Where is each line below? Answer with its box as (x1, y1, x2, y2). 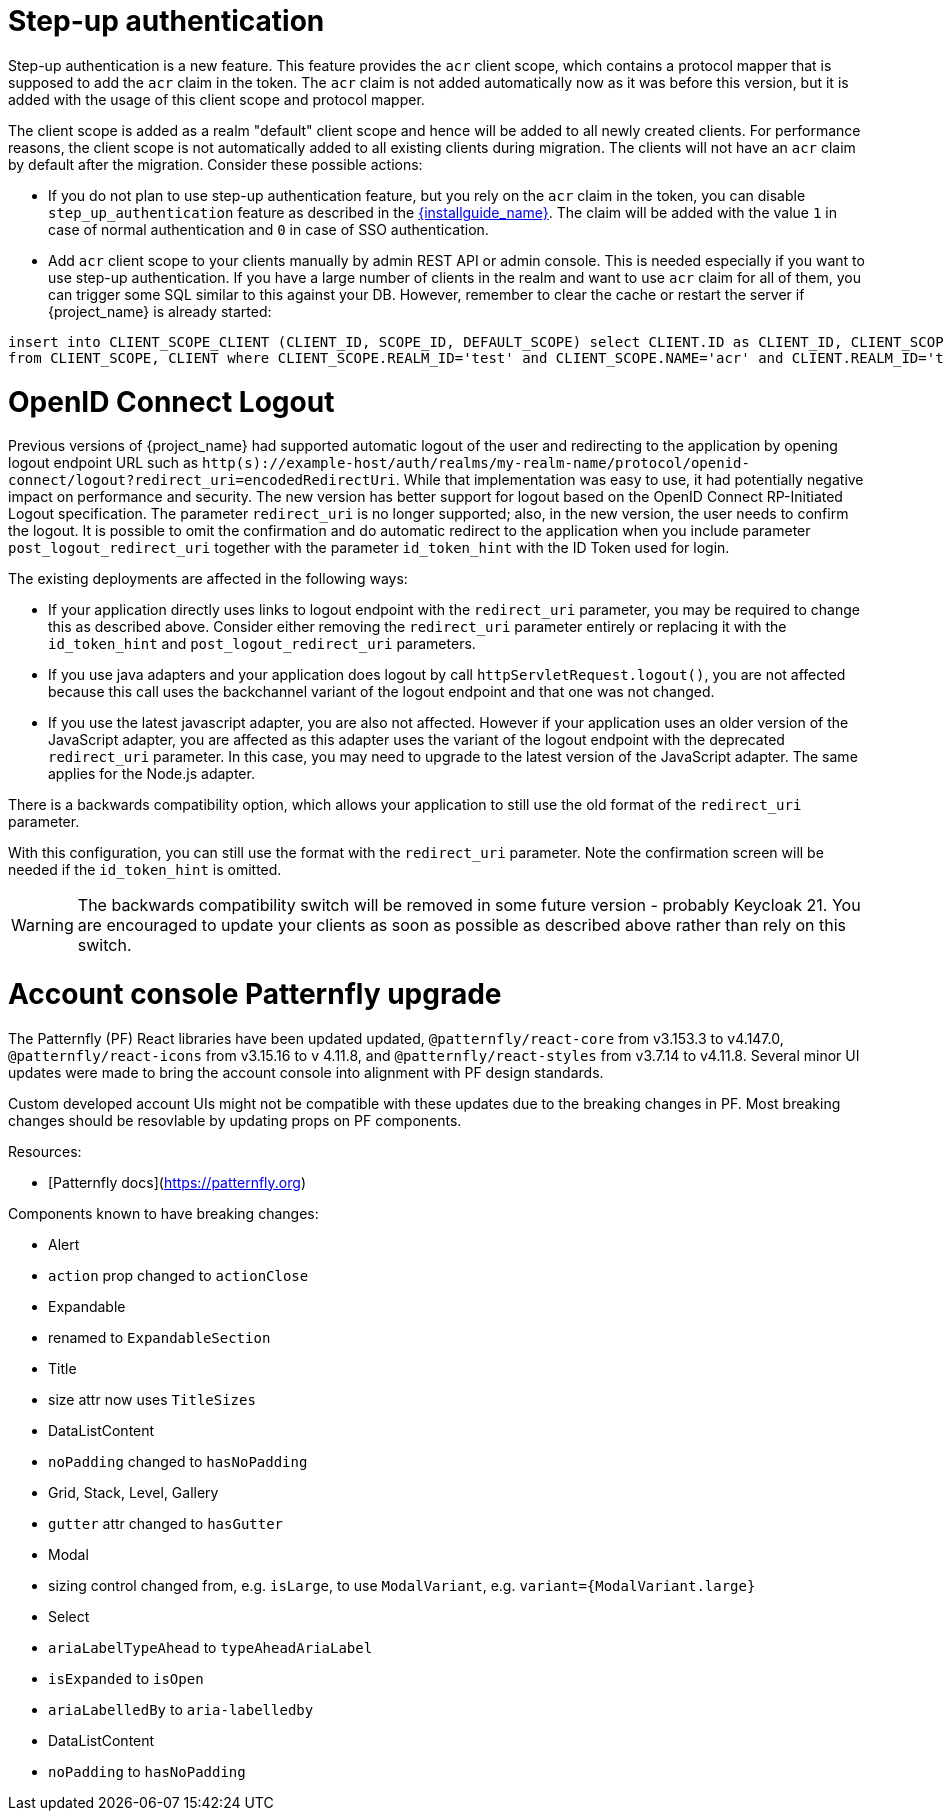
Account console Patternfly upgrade (8, 977, 502, 1011)
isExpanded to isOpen (48, 1669, 204, 1687)
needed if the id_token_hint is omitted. (8, 861, 282, 879)
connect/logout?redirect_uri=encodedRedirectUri (8, 472, 396, 489)
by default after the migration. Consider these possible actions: (8, 155, 423, 173)
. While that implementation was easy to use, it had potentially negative (395, 471, 864, 489)
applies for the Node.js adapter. (48, 765, 255, 783)
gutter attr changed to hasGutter (48, 1514, 284, 1532)
